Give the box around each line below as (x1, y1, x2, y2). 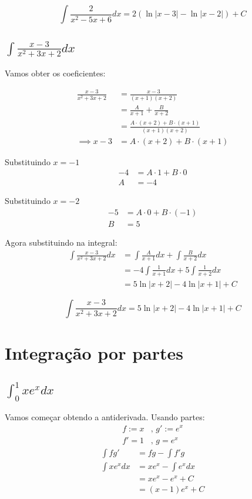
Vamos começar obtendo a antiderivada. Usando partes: (5, 410, 205, 423)
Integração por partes (5, 341, 183, 365)
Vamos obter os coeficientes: (5, 67, 106, 79)
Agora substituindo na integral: (5, 236, 117, 249)
